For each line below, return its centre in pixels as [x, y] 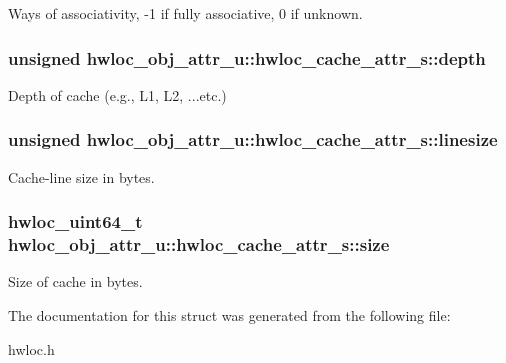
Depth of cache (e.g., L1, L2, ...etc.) [117, 94]
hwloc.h [31, 348]
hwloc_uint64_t [75, 221]
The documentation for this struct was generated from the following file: [229, 314]
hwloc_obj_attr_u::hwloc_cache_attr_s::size [199, 244]
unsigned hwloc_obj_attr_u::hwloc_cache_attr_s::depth [247, 57]
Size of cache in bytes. [75, 281]
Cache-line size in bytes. [81, 176]
